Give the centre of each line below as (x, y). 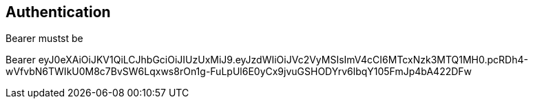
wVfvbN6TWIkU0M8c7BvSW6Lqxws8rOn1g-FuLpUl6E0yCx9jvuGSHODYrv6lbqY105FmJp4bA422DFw (239, 72)
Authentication (58, 12)
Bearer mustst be (44, 39)
